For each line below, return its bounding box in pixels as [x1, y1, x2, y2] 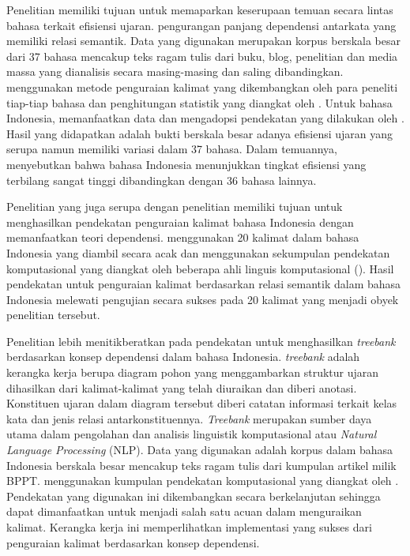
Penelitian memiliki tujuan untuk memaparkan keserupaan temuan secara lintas [6, 2, 393, 17]
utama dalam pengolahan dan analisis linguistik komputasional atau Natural [6, 426, 377, 442]
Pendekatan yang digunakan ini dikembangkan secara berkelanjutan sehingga [6, 487, 381, 504]
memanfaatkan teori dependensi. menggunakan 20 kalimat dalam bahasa [6, 229, 359, 246]
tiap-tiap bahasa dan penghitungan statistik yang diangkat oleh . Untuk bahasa [6, 94, 393, 111]
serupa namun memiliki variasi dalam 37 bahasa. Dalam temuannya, [6, 141, 337, 157]
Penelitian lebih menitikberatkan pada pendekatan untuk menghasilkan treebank [6, 332, 396, 349]
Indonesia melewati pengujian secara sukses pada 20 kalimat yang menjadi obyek [6, 291, 399, 307]
